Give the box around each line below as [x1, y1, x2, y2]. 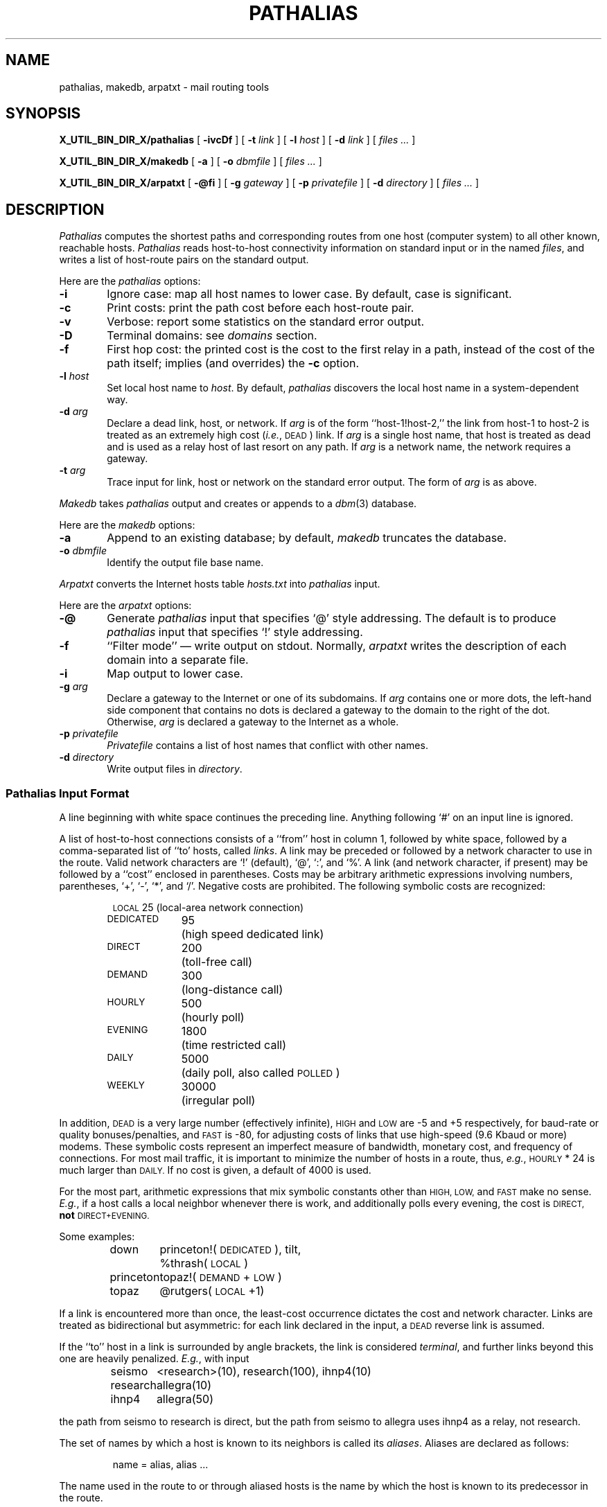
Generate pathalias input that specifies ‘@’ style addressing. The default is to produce [107, 611, 556, 626]
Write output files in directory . [107, 763, 243, 775]
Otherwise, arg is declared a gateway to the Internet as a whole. [107, 716, 399, 728]
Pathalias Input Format [6, 786, 130, 800]
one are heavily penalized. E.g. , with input [59, 1352, 249, 1365]
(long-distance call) [181, 982, 283, 997]
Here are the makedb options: [59, 519, 195, 531]
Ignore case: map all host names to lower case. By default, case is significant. [107, 287, 512, 301]
